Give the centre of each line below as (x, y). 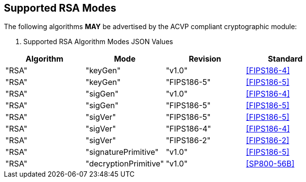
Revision (205, 59)
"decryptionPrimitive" (125, 164)
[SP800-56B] (270, 164)
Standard (285, 59)
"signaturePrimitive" (122, 152)
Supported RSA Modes (60, 8)
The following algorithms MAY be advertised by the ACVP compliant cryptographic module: (151, 27)
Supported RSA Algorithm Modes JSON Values (98, 42)
